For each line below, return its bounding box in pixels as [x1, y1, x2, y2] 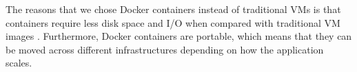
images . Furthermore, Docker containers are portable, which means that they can [6, 29, 352, 43]
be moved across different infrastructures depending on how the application [6, 42, 324, 56]
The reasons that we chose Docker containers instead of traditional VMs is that [6, 2, 341, 16]
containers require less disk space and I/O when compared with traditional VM [6, 15, 340, 29]
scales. [6, 56, 32, 70]
